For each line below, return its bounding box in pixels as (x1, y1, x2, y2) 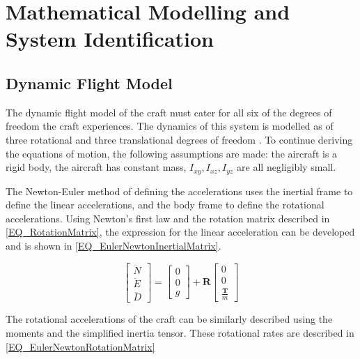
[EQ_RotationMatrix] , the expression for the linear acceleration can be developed (6, 224, 355, 239)
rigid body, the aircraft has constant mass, (6, 160, 187, 174)
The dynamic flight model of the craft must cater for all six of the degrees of (6, 105, 332, 119)
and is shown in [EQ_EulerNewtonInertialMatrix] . (6, 238, 221, 252)
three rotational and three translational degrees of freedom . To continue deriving (6, 132, 353, 146)
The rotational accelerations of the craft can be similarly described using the (6, 312, 333, 326)
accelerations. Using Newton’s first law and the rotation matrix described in (6, 211, 330, 225)
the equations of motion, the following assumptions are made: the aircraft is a (6, 146, 338, 160)
